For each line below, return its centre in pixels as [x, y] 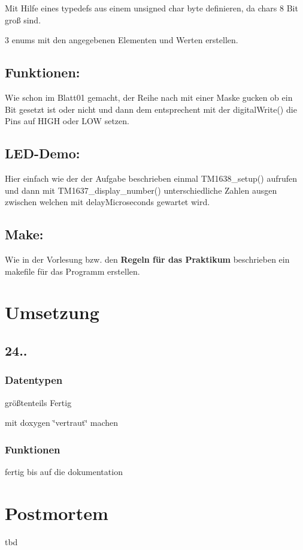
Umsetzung [52, 312]
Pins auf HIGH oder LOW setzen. [67, 121]
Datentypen [34, 380]
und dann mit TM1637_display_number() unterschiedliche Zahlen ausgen [141, 190]
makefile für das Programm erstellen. [72, 271]
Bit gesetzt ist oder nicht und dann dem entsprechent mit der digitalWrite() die [151, 109]
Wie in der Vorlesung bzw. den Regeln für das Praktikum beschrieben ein [147, 259]
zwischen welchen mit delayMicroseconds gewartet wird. [107, 202]
